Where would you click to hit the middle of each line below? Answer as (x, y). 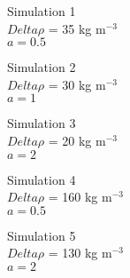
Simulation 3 (42, 123)
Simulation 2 (42, 67)
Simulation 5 (42, 235)
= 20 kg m (77, 140)
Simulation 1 (42, 11)
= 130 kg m (80, 253)
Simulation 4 (42, 179)
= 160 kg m (80, 197)
